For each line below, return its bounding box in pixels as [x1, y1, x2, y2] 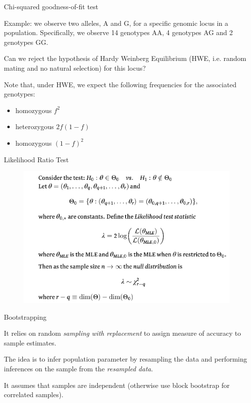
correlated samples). [4, 389, 64, 400]
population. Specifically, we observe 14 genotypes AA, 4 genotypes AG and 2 [4, 27, 233, 38]
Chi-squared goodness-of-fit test [4, 1, 99, 11]
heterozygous [15, 121, 54, 132]
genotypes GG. [4, 37, 48, 47]
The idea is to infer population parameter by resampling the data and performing [4, 354, 247, 364]
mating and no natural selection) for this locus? [4, 62, 146, 73]
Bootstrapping [4, 311, 47, 322]
